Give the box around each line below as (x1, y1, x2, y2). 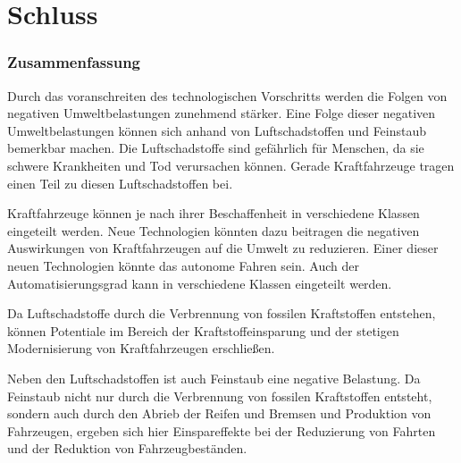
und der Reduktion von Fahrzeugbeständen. (7, 439, 247, 458)
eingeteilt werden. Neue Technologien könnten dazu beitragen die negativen (7, 221, 420, 240)
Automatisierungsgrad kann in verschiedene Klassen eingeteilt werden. (7, 274, 392, 292)
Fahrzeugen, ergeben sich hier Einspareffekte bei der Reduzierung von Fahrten (7, 421, 436, 440)
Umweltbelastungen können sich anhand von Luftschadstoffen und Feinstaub (7, 121, 427, 139)
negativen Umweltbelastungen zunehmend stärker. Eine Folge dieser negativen (7, 104, 436, 122)
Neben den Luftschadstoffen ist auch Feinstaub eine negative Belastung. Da (7, 368, 421, 387)
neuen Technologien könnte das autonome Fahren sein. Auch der (7, 256, 359, 274)
